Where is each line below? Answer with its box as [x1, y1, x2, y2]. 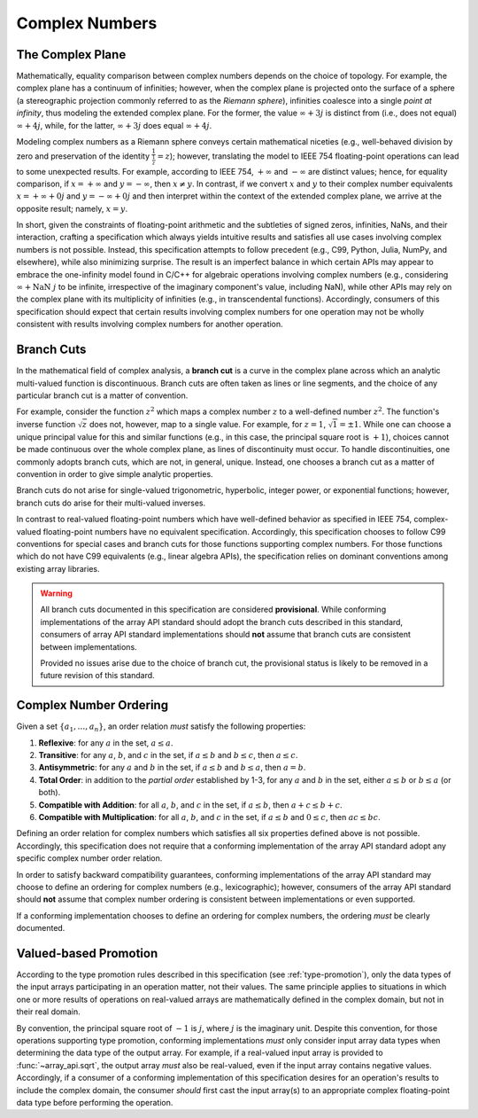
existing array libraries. [16, 563, 100, 574]
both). [38, 787, 61, 798]
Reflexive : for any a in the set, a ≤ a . [38, 737, 173, 748]
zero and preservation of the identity [16, 151, 150, 161]
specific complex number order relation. [16, 853, 163, 864]
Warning [40, 588, 73, 598]
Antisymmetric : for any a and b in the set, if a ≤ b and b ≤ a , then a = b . [38, 762, 306, 773]
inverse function [16, 418, 76, 429]
